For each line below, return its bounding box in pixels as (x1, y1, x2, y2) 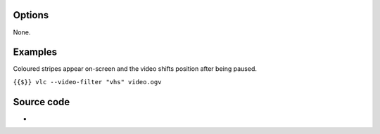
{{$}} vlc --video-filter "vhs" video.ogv (13, 78, 162, 86)
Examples (13, 46, 58, 58)
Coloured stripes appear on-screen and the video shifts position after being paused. (13, 65, 257, 73)
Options (13, 9, 49, 21)
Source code (13, 95, 70, 108)
